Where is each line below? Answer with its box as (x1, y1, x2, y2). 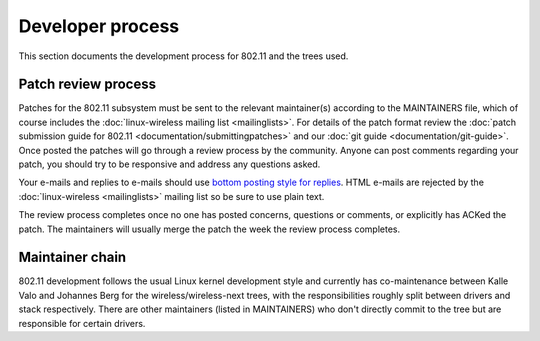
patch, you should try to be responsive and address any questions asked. (18, 158, 321, 170)
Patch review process (18, 76, 157, 93)
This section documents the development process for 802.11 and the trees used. (18, 50, 349, 62)
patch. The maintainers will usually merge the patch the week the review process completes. (18, 223, 401, 235)
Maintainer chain (18, 249, 127, 266)
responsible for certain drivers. (18, 317, 146, 329)
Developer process (18, 15, 180, 37)
